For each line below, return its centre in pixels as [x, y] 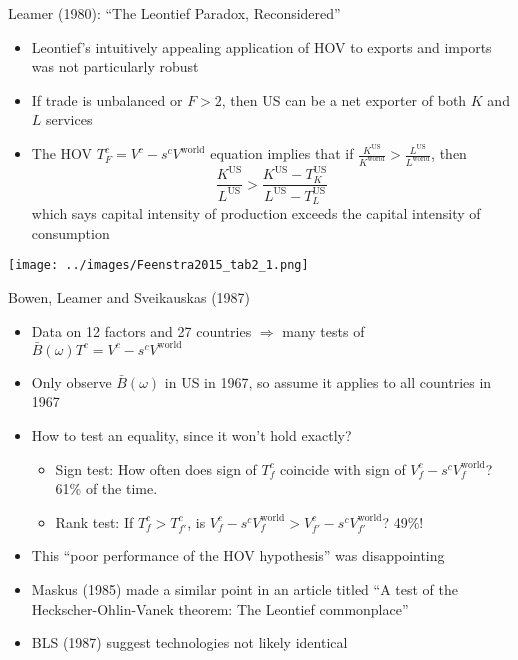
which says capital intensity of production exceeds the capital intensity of [256, 213]
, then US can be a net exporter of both [344, 99]
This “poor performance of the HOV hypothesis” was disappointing [238, 555]
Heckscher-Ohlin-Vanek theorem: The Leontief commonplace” [220, 608]
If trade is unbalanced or [107, 99]
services [69, 119]
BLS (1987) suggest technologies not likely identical [189, 642]
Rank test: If [94, 521]
